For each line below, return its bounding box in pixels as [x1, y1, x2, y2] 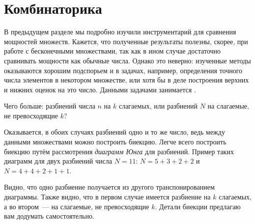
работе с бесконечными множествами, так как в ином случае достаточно [4, 46, 221, 56]
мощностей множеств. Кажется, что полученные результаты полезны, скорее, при [4, 36, 248, 46]
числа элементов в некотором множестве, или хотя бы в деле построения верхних [4, 75, 249, 85]
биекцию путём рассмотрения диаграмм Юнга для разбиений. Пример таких [4, 146, 234, 156]
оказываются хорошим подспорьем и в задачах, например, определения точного [4, 65, 243, 75]
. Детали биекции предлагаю [155, 201, 241, 211]
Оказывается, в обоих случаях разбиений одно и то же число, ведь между [4, 127, 225, 137]
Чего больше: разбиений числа [4, 101, 95, 111]
